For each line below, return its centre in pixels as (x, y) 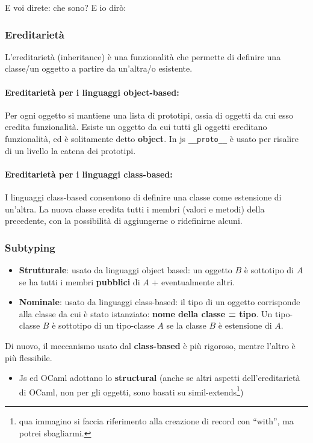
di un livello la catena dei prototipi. (70, 150)
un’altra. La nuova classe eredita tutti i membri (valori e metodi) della (135, 209)
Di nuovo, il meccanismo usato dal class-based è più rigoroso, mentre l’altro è (150, 345)
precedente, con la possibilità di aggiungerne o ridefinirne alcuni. (124, 221)
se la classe (186, 325)
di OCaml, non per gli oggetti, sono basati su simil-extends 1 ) (131, 391)
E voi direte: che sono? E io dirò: (66, 7)
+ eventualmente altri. (194, 281)
